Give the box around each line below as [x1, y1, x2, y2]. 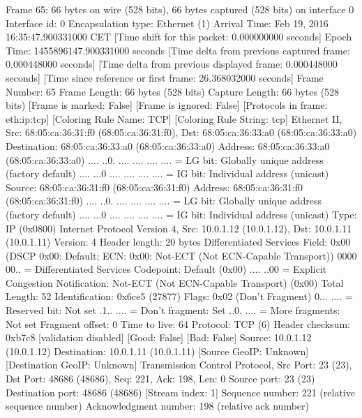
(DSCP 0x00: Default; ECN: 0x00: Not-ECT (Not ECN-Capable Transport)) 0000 [6, 248, 357, 262]
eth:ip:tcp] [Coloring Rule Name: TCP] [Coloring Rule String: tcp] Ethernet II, [6, 111, 342, 126]
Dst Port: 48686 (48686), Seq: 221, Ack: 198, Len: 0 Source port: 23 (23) [6, 371, 315, 386]
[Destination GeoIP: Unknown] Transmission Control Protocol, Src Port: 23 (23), [6, 357, 352, 372]
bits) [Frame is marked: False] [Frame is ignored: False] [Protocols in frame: [6, 98, 328, 112]
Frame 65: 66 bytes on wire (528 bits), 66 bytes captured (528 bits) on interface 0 [6, 2, 354, 16]
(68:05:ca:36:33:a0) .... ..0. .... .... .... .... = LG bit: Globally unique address [6, 152, 324, 167]
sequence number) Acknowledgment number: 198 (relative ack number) [6, 398, 309, 413]
